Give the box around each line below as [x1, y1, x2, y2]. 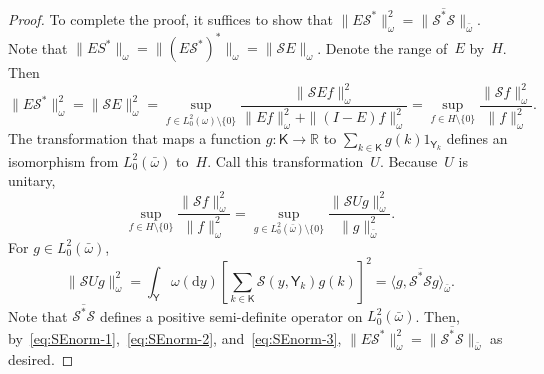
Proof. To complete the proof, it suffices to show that [8, 8, 333, 29]
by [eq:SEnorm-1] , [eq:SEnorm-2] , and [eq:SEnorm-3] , [8, 327, 342, 348]
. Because [379, 150, 438, 171]
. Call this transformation [207, 150, 364, 171]
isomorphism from [8, 150, 119, 171]
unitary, [8, 170, 56, 191]
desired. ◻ [8, 349, 74, 370]
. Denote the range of [317, 37, 448, 58]
